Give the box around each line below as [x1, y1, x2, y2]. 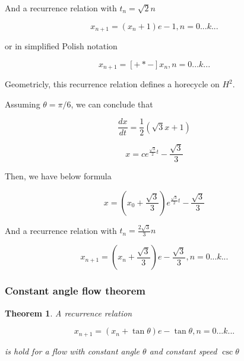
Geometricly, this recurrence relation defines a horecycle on [5, 78, 220, 90]
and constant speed [149, 344, 217, 357]
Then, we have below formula [5, 170, 112, 182]
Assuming [5, 97, 40, 110]
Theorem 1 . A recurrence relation [5, 306, 132, 319]
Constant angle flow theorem [5, 283, 145, 298]
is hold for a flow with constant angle [5, 344, 140, 357]
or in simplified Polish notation [5, 40, 118, 52]
